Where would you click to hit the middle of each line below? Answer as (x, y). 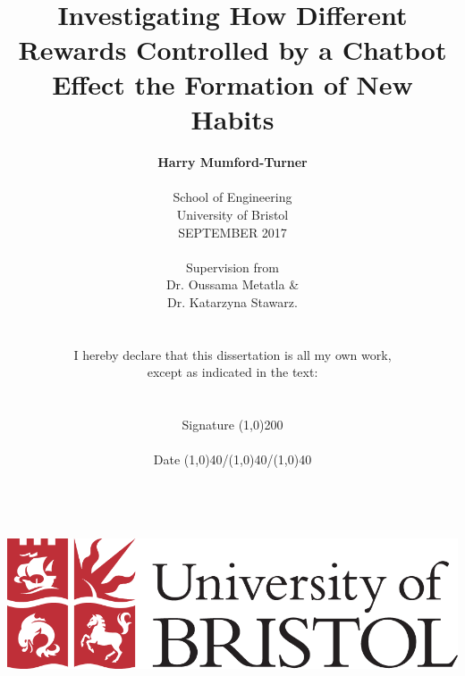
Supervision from (232, 267)
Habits (232, 119)
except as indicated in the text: (232, 372)
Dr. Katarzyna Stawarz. (232, 302)
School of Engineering (232, 197)
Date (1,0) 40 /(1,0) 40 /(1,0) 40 (232, 459)
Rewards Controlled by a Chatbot (232, 49)
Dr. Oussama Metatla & (232, 284)
